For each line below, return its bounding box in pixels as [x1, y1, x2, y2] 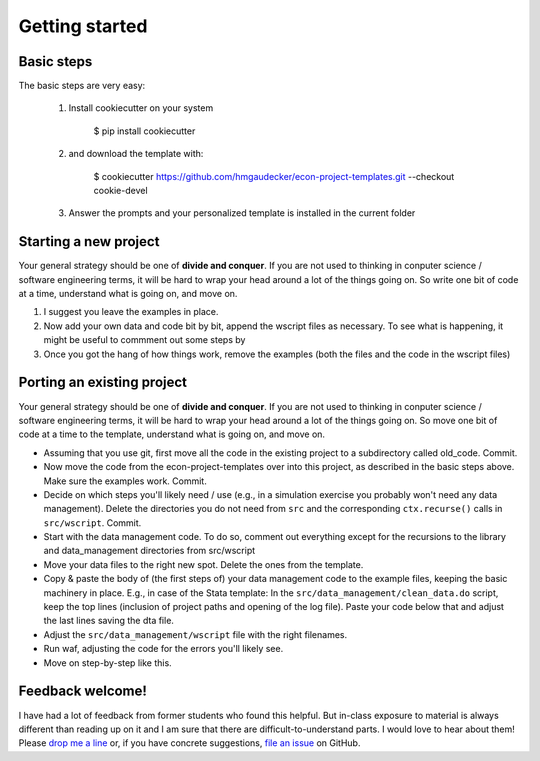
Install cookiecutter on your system [68, 102, 214, 114]
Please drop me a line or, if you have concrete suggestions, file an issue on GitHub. [18, 737, 361, 749]
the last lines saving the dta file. [43, 615, 175, 627]
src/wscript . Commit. [43, 516, 142, 529]
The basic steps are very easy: [18, 80, 146, 92]
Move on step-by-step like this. [43, 656, 172, 669]
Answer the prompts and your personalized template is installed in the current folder [68, 207, 416, 219]
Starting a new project [18, 233, 160, 250]
